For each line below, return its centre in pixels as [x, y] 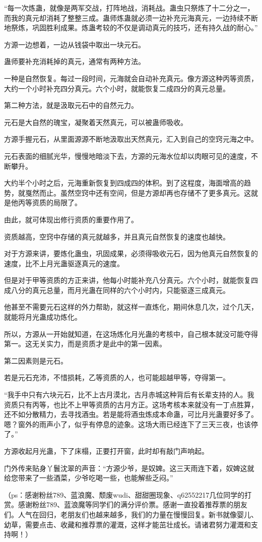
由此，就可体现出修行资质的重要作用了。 [71, 219]
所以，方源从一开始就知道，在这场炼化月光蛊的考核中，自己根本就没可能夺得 [131, 334]
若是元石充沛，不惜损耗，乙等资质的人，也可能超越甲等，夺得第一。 [117, 377]
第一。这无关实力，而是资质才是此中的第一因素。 [85, 344]
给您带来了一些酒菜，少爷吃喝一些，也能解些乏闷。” [89, 478]
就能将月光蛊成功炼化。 [43, 317]
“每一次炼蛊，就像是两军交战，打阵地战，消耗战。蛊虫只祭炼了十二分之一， [129, 8]
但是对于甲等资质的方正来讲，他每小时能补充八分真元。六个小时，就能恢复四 [131, 280]
